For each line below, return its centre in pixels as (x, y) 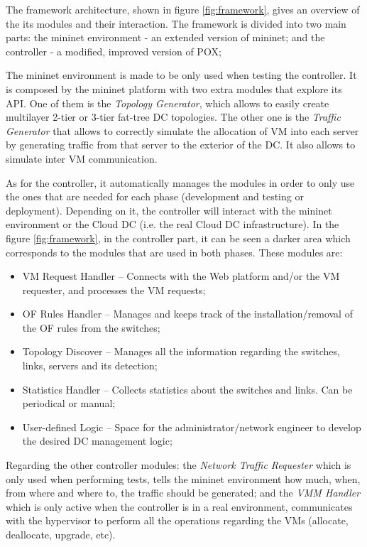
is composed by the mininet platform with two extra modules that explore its (174, 88)
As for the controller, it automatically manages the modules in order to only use (180, 182)
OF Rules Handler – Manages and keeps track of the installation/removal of (187, 314)
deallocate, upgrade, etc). (61, 534)
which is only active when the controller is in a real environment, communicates (179, 506)
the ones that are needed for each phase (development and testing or (155, 196)
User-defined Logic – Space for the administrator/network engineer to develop (192, 427)
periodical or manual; (69, 403)
